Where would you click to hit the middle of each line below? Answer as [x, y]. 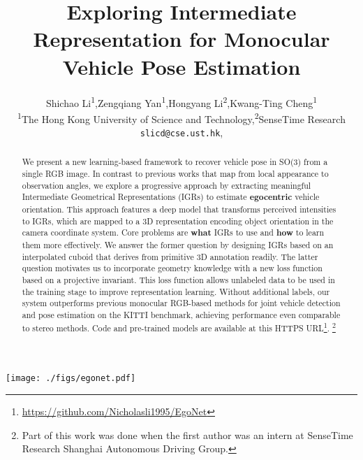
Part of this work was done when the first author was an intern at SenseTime [187, 434]
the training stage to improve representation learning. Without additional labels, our [176, 291]
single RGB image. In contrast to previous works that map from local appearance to [175, 174]
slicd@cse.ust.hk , [181, 132]
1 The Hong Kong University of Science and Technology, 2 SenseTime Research [181, 117]
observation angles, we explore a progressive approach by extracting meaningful [166, 185]
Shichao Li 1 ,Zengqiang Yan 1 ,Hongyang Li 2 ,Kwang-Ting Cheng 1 [181, 101]
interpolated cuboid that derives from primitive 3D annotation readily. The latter [170, 256]
